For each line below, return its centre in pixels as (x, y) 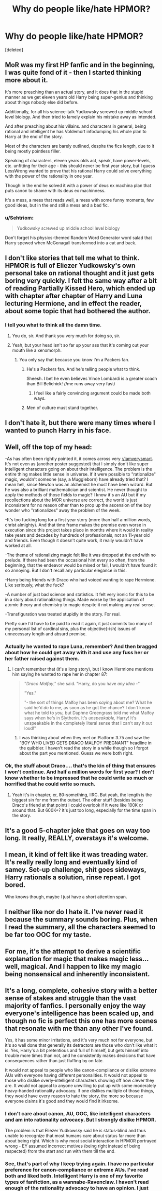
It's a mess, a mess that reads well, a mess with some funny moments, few (80, 200)
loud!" (30, 728)
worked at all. (19, 545)
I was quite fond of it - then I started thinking (73, 73)
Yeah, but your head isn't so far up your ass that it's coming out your (80, 345)
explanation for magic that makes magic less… (77, 959)
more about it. (27, 80)
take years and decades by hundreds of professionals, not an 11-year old (77, 535)
